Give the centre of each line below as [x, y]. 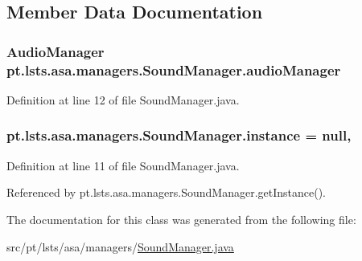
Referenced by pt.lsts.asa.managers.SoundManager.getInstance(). [166, 192]
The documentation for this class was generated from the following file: [181, 219]
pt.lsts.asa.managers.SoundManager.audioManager [174, 69]
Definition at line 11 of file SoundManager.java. [123, 165]
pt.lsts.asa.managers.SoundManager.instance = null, [179, 135]
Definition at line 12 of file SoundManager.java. [123, 99]
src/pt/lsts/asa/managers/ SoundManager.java [120, 246]
